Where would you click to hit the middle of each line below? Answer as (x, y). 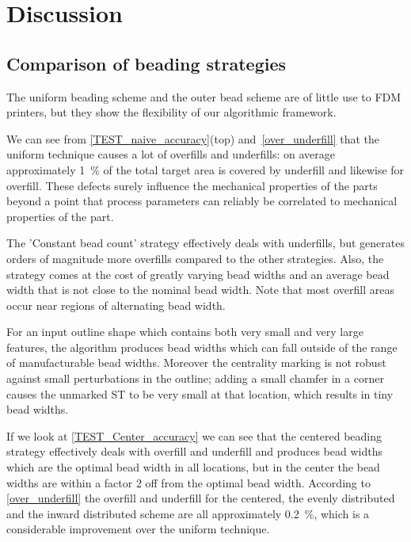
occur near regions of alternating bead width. (116, 305)
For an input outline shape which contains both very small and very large (185, 332)
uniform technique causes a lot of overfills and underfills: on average (171, 154)
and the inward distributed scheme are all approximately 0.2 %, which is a (188, 513)
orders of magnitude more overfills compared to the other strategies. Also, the (195, 258)
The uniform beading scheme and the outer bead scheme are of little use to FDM (204, 96)
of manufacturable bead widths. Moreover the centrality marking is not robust (196, 363)
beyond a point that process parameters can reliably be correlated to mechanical (202, 201)
